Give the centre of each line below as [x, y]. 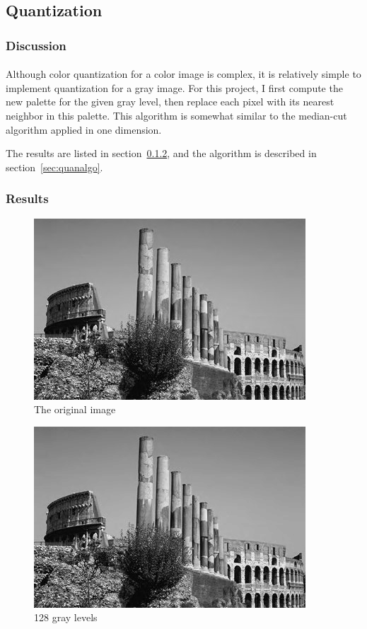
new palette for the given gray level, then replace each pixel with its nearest [170, 102]
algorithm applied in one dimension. [84, 129]
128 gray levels [66, 617]
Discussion [36, 45]
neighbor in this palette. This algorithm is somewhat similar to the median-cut [176, 115]
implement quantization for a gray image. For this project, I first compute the [174, 87]
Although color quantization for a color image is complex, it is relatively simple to [183, 74]
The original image [75, 409]
